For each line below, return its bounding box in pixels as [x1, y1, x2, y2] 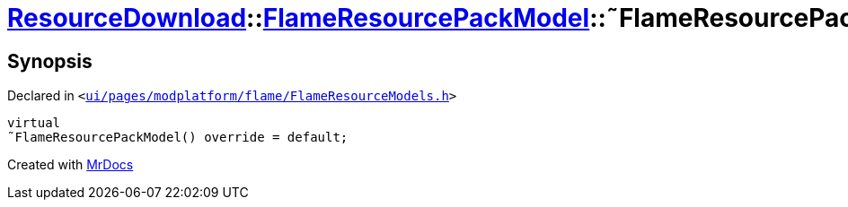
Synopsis [7, 49, 93, 73]
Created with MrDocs [7, 157, 134, 173]
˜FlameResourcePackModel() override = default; [7, 130, 349, 145]
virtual [7, 116, 61, 131]
